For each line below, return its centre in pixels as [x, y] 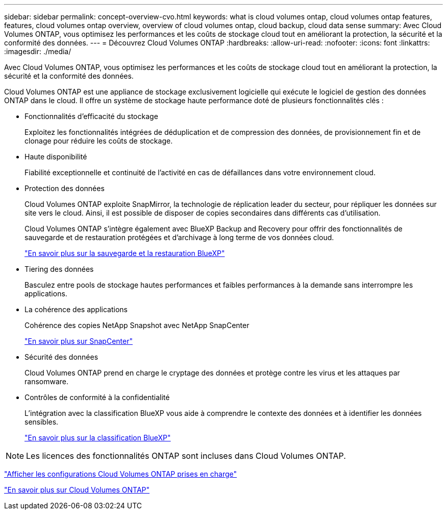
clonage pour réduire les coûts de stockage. [99, 141]
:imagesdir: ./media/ [38, 51]
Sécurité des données [61, 357]
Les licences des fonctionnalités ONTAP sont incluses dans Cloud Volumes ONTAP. [186, 456]
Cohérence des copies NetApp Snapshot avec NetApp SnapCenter [137, 325]
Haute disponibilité [56, 157]
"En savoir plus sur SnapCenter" [79, 341]
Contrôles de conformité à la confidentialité [97, 397]
